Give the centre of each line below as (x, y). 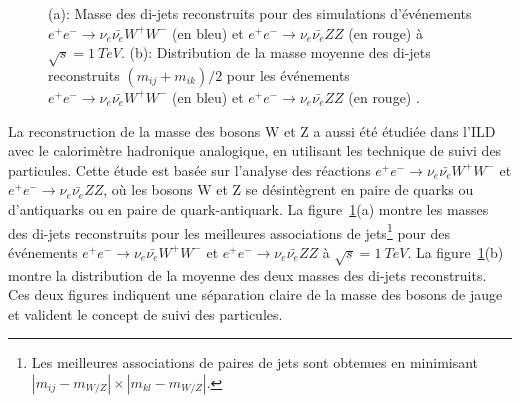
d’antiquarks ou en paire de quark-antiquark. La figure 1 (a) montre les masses (248, 208)
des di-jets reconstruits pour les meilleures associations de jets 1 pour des (229, 231)
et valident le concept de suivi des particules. (145, 313)
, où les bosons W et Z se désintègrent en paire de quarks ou (288, 189)
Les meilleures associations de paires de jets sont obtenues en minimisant (255, 362)
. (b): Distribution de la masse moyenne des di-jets (276, 52)
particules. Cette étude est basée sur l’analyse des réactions (189, 169)
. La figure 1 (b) (455, 251)
